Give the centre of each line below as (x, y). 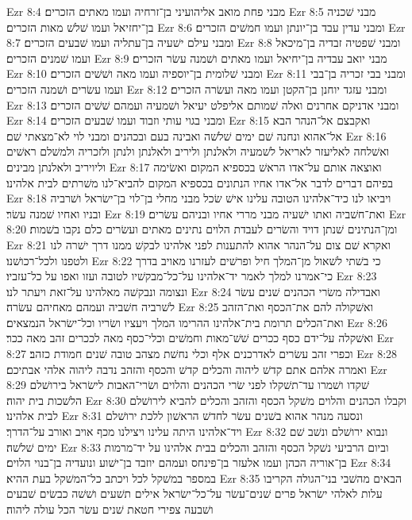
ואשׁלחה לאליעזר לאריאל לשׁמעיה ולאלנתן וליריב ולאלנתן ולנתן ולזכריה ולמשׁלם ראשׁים (198, 151)
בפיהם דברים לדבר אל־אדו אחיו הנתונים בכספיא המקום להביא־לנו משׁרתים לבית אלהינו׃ (200, 182)
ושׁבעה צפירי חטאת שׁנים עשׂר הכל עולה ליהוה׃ (110, 509)
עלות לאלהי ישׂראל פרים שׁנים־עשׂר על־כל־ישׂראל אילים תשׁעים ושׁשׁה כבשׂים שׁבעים (194, 493)
